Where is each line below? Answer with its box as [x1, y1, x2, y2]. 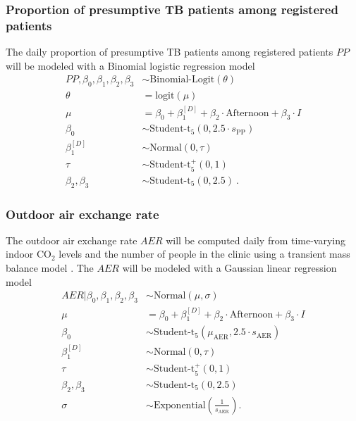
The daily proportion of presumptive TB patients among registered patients [6, 44, 333, 59]
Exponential [153, 400, 206, 410]
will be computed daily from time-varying [166, 232, 346, 247]
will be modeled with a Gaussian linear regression [122, 260, 337, 275]
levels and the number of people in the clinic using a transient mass [59, 246, 350, 261]
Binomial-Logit [149, 75, 215, 85]
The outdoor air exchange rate [6, 232, 137, 247]
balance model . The [6, 260, 94, 275]
